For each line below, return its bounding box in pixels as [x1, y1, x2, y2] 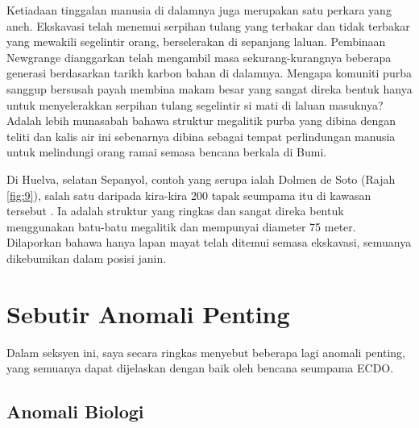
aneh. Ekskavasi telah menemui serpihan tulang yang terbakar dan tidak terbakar [6, 17, 410, 34]
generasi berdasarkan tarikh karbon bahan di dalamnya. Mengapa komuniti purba [6, 64, 412, 81]
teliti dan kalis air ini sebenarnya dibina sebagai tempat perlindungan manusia [6, 127, 396, 144]
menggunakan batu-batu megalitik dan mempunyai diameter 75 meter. [6, 218, 356, 235]
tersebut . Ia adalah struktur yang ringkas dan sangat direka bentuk [6, 202, 344, 219]
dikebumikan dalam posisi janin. [6, 249, 167, 266]
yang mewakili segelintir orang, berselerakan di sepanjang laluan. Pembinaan [6, 33, 386, 50]
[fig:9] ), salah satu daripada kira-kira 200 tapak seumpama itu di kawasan [6, 186, 371, 203]
